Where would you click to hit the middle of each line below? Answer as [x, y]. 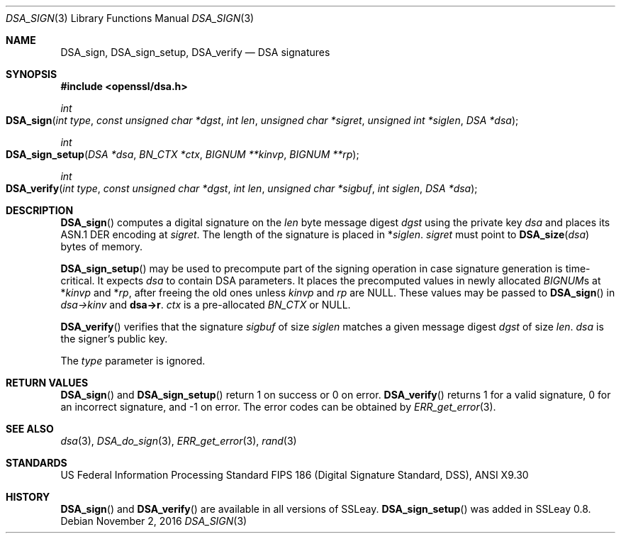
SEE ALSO [30, 429]
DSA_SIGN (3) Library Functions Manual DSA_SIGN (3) [130, 18]
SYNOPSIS [32, 74]
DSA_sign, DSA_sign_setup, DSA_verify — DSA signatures [195, 52]
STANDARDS [37, 463]
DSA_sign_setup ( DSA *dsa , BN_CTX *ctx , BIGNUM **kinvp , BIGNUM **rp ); [183, 154]
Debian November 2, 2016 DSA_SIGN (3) [154, 521]
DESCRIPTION [40, 210]
